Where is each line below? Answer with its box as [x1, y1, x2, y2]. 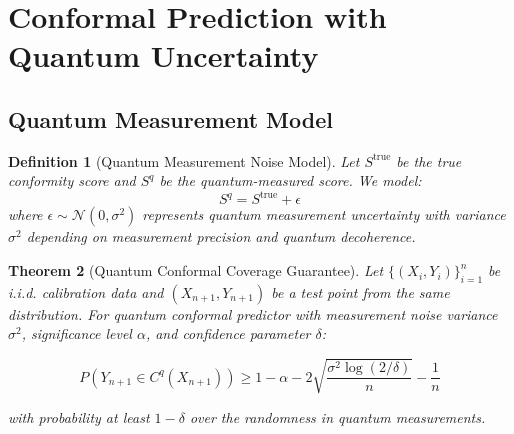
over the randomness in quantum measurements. [189, 406, 486, 427]
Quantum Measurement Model [8, 103, 333, 134]
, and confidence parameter [145, 323, 311, 344]
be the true [396, 150, 462, 171]
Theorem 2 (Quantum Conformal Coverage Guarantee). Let [8, 260, 384, 281]
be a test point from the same [271, 281, 450, 302]
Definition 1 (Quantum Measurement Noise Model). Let [8, 150, 360, 171]
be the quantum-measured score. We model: [159, 170, 422, 191]
